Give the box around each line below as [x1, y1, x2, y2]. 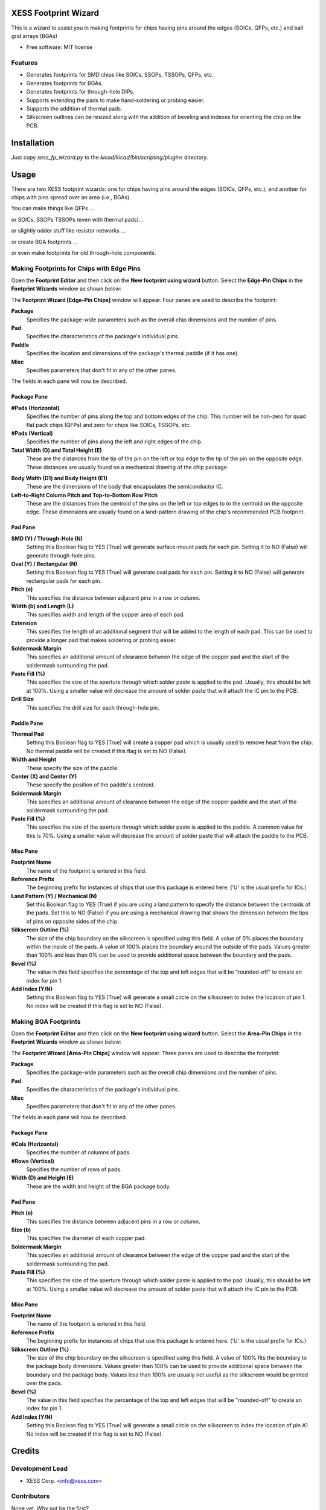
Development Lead [11, 1465, 68, 1473]
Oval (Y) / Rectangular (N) [11, 561, 78, 568]
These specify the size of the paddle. [26, 764, 119, 771]
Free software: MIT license [26, 43, 93, 51]
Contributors [11, 1492, 50, 1500]
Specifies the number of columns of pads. [26, 1149, 131, 1156]
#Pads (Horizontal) [11, 404, 60, 411]
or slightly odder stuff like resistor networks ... [11, 227, 126, 234]
